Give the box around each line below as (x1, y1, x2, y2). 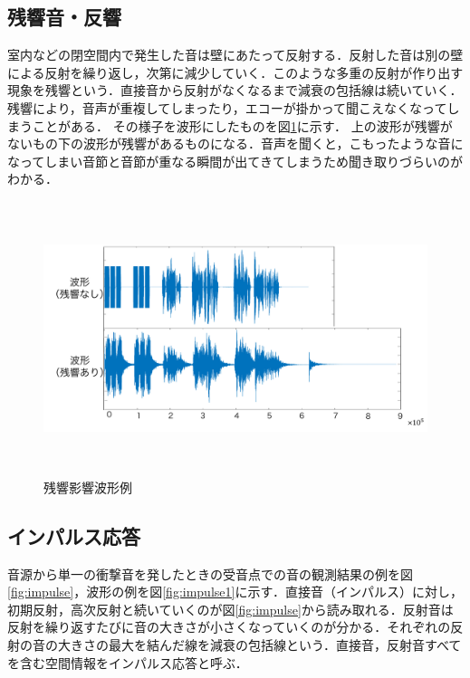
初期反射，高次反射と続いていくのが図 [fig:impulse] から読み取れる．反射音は (7, 599, 454, 618)
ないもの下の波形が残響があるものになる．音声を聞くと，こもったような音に (7, 134, 464, 153)
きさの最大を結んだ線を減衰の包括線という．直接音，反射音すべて (70, 635, 462, 654)
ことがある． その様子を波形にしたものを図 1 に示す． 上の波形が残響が (32, 116, 453, 135)
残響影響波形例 (43, 477, 132, 496)
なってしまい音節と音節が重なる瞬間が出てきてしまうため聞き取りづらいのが (7, 151, 463, 170)
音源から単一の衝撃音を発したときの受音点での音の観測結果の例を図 (7, 564, 413, 583)
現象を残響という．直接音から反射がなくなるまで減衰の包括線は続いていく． (7, 81, 463, 100)
